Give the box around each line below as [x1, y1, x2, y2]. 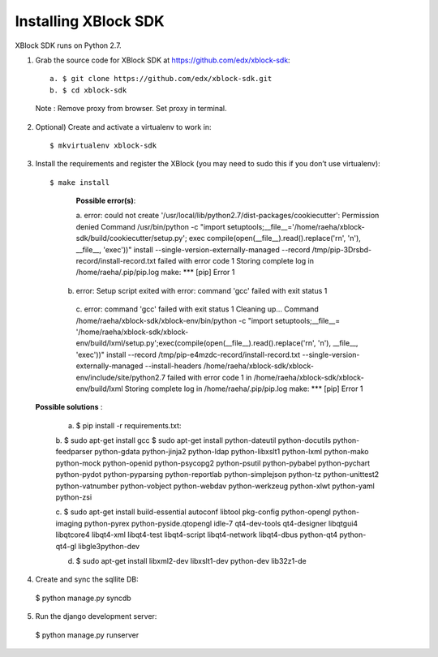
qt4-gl [55, 541, 77, 551]
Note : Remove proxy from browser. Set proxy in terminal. [35, 104, 227, 114]
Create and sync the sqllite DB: [35, 574, 140, 584]
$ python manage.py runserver [35, 629, 140, 640]
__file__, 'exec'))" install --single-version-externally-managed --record [75, 244, 311, 255]
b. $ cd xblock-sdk [49, 85, 127, 95]
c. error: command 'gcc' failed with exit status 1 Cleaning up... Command [75, 304, 320, 314]
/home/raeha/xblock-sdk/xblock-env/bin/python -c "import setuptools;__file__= [75, 316, 341, 325]
